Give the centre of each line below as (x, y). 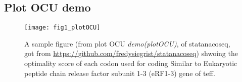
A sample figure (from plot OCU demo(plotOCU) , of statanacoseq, (127, 43)
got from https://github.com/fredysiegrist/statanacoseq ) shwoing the (131, 53)
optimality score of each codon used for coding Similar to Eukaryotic (131, 63)
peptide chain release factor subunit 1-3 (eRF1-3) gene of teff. (120, 73)
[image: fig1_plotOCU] (62, 28)
